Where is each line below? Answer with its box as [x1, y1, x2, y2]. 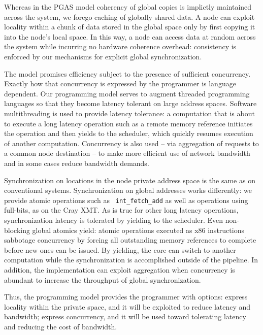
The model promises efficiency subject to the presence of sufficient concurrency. [4, 68, 251, 79]
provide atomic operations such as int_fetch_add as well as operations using [4, 194, 248, 205]
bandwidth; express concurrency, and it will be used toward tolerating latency [4, 311, 246, 322]
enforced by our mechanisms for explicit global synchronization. [4, 51, 202, 61]
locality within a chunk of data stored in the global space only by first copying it [4, 21, 255, 32]
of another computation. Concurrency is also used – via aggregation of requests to [4, 138, 259, 148]
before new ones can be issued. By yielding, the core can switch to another [4, 244, 236, 255]
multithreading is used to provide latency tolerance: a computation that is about [4, 108, 255, 118]
